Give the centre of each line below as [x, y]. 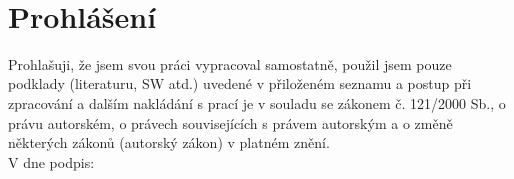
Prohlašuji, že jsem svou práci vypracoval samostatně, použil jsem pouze [230, 63]
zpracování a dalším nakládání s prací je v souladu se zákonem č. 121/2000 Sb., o [257, 102]
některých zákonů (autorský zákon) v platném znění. [169, 142]
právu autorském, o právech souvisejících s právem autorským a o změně [230, 122]
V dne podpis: [51, 161]
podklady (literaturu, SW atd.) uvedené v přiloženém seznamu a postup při [240, 83]
